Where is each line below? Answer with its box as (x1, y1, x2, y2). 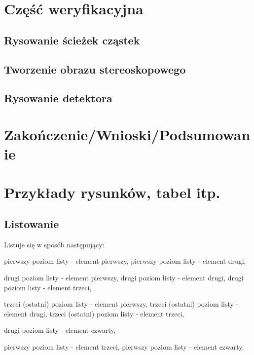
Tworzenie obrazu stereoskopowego (4, 61, 186, 77)
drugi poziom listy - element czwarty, (4, 325, 116, 335)
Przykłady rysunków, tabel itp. (4, 182, 220, 202)
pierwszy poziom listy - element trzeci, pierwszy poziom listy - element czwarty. (4, 342, 244, 352)
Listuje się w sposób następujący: (4, 239, 105, 249)
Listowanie (4, 216, 59, 232)
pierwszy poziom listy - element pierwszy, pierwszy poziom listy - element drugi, (4, 256, 246, 266)
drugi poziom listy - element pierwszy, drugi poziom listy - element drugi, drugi (4, 273, 244, 283)
